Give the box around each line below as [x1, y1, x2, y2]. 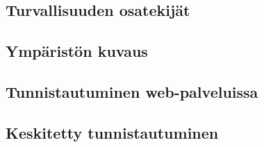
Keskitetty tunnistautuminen [6, 121, 219, 143]
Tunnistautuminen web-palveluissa [6, 80, 258, 102]
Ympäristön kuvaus [6, 40, 148, 62]
